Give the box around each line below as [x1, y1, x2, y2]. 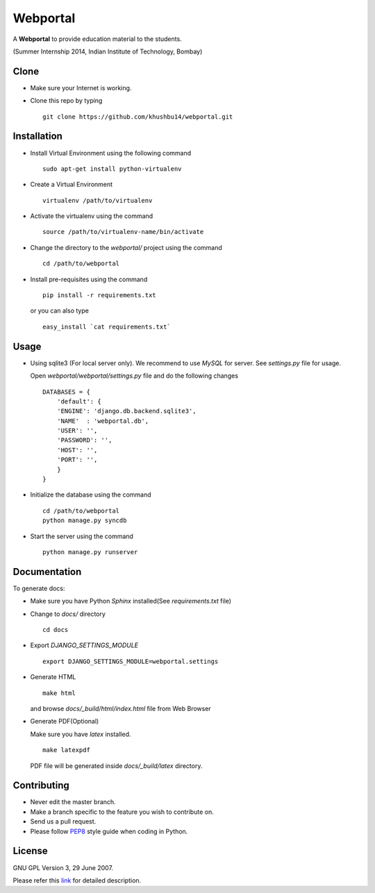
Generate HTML [30, 673, 76, 681]
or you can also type [30, 306, 90, 315]
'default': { [56, 397, 101, 406]
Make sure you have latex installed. [30, 730, 131, 738]
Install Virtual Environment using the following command [30, 149, 192, 157]
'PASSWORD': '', [56, 436, 112, 444]
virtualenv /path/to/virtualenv [42, 197, 153, 204]
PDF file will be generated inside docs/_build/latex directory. [30, 761, 203, 770]
